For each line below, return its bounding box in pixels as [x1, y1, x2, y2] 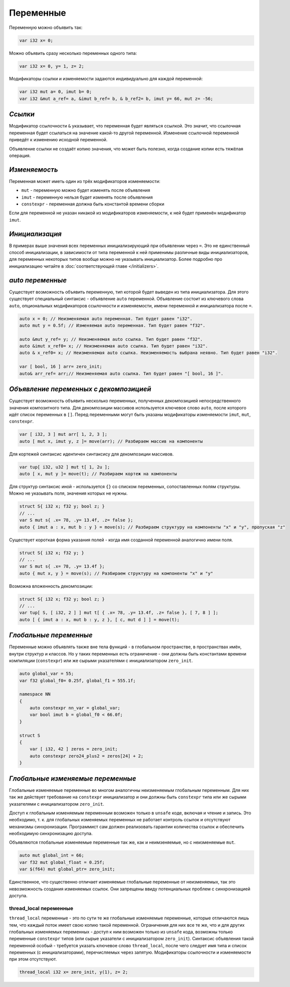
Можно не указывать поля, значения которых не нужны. [9, 490, 128, 496]
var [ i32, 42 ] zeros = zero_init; [29, 746, 118, 752]
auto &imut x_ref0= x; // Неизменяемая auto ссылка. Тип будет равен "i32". [19, 343, 208, 349]
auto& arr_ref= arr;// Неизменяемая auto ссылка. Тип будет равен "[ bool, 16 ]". [19, 371, 224, 376]
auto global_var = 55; [19, 671, 74, 677]
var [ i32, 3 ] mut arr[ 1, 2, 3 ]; [19, 431, 108, 437]
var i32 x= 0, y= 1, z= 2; [19, 63, 84, 69]
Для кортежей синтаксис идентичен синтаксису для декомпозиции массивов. [9, 451, 174, 457]
